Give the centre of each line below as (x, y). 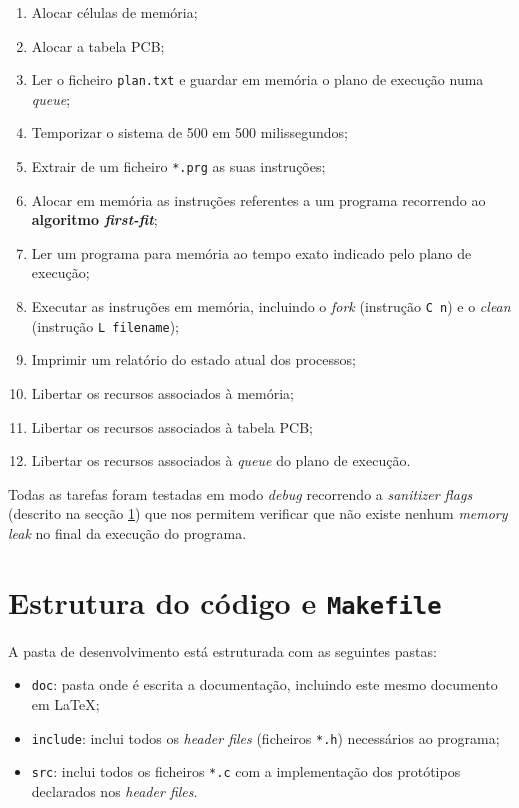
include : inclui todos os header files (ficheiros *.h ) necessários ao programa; (265, 737)
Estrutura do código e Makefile (225, 601)
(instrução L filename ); (105, 325)
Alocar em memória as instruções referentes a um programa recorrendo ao (258, 199)
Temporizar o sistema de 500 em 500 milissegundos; (189, 132)
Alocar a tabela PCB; (98, 45)
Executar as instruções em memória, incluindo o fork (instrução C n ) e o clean (271, 306)
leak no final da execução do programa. (127, 532)
